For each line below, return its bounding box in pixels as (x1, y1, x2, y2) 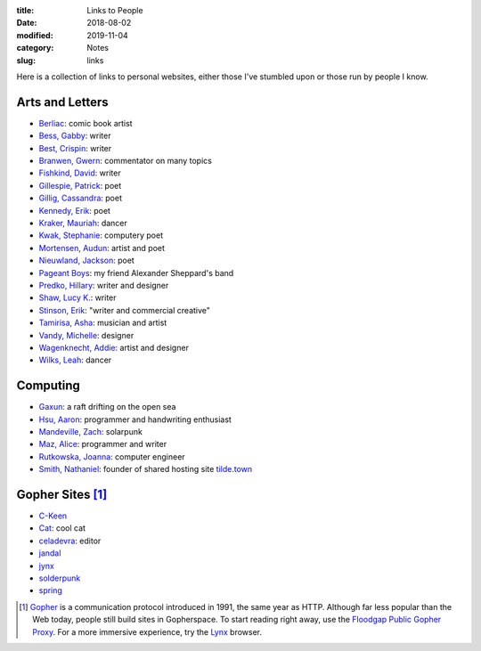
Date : (16, 18, 37, 28)
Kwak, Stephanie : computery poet (38, 230, 164, 240)
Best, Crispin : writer (38, 142, 112, 153)
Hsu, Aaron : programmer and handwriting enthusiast (38, 414, 232, 425)
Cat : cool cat (38, 523, 86, 533)
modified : (16, 29, 53, 40)
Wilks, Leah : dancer (38, 354, 112, 365)
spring (38, 585, 62, 596)
